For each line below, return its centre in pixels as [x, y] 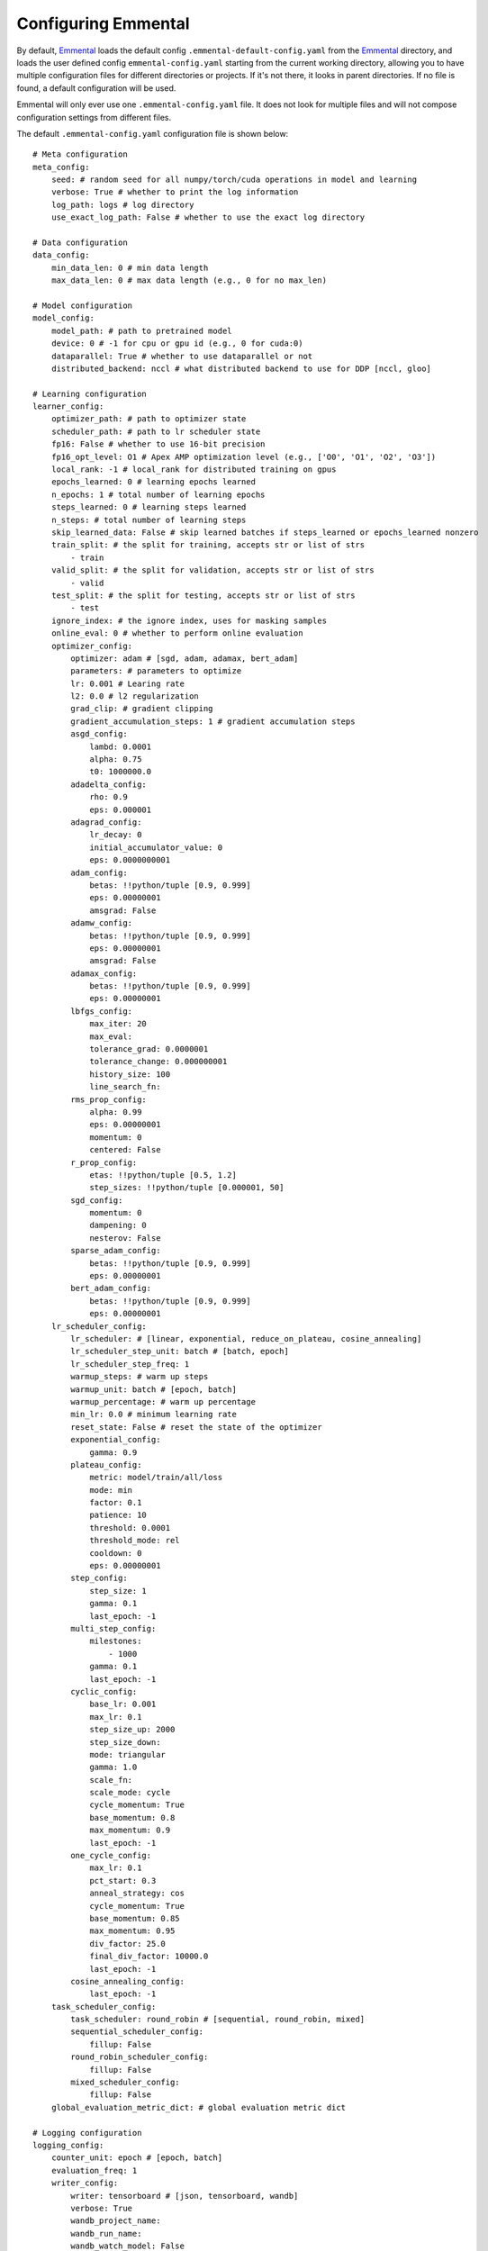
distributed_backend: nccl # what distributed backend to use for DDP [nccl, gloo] [241, 368]
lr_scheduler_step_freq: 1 [130, 1364]
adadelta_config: [109, 784]
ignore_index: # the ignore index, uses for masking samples [189, 620]
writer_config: [85, 2183]
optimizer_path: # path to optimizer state [149, 419]
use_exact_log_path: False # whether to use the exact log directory [208, 217]
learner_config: [68, 407]
